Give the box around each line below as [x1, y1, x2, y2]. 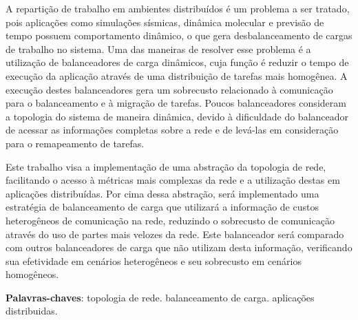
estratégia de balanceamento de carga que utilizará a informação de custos [6, 200, 319, 214]
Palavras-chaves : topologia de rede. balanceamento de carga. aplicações [6, 290, 315, 304]
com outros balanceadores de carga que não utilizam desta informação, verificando [6, 240, 352, 255]
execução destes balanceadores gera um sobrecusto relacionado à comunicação [6, 82, 333, 96]
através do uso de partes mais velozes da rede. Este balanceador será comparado [6, 226, 344, 241]
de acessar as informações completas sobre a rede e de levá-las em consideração [6, 122, 339, 137]
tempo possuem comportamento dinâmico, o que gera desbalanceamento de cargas [6, 28, 352, 43]
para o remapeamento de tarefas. [6, 136, 145, 150]
